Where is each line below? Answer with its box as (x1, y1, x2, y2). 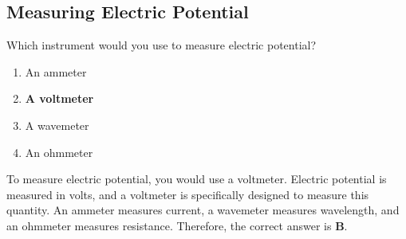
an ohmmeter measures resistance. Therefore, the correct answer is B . (6, 217, 348, 233)
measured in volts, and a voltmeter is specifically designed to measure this (6, 186, 369, 202)
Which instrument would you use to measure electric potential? (6, 37, 317, 53)
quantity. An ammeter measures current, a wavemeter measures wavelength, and (6, 202, 400, 218)
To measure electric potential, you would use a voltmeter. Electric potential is (6, 170, 387, 187)
